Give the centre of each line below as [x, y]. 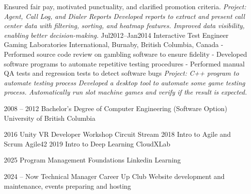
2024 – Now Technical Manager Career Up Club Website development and [114, 176]
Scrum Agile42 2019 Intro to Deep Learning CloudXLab [87, 143]
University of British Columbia [50, 118]
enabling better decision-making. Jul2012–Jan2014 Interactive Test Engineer [116, 35]
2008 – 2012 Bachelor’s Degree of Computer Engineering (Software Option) [116, 108]
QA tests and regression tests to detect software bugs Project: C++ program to [122, 73]
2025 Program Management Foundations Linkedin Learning [93, 160]
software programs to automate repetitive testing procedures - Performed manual [125, 63]
